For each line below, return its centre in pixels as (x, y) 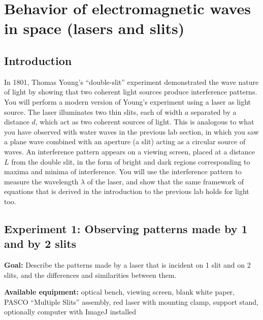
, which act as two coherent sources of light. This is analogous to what (145, 122)
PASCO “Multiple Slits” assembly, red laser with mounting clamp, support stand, (131, 301)
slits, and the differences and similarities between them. (90, 275)
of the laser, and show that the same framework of (166, 181)
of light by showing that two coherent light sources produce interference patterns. (131, 92)
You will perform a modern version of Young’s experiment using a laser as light (127, 101)
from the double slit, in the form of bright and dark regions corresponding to (131, 161)
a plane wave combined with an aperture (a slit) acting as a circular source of (125, 141)
